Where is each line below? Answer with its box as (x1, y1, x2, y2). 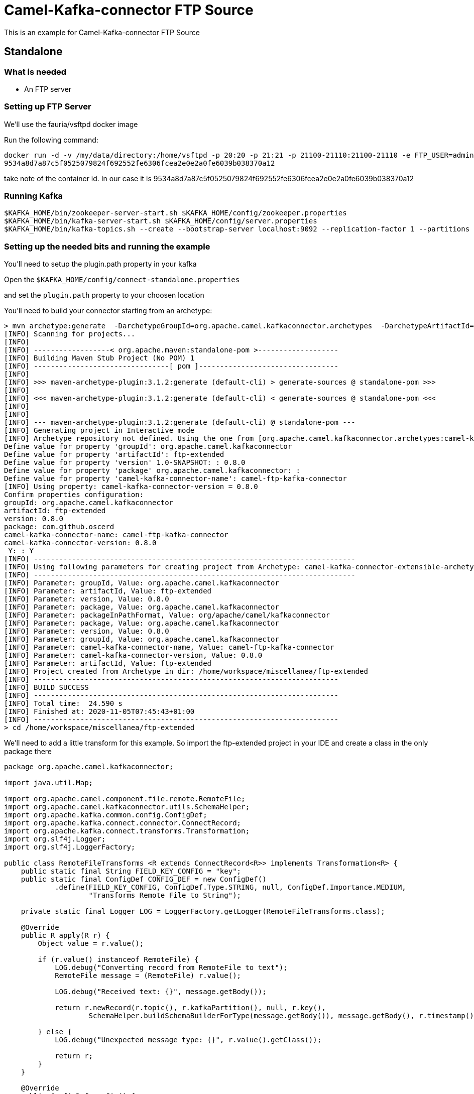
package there (4, 747, 52, 756)
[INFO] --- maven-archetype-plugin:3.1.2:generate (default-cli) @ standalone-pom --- (4, 418, 355, 427)
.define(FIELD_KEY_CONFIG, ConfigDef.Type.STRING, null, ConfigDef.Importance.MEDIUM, (55, 883, 406, 892)
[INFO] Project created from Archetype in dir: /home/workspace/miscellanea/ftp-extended (4, 667, 368, 676)
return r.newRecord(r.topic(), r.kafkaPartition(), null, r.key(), (55, 1004, 326, 1012)
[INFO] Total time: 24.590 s (4, 699, 123, 708)
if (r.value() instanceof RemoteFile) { (38, 955, 199, 964)
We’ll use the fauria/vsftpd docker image (4, 119, 138, 129)
